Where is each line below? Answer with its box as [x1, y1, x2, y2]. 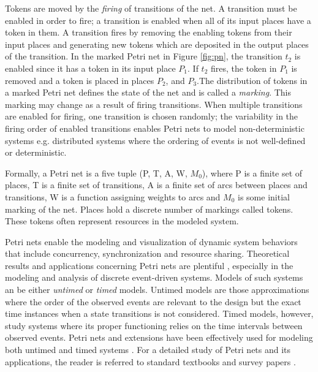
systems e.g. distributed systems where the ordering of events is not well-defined [5, 134, 306, 146]
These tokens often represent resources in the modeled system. [5, 214, 239, 227]
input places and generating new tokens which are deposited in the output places [5, 37, 309, 50]
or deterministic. [5, 146, 67, 159]
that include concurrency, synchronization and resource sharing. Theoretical [5, 247, 290, 260]
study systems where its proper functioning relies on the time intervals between [5, 319, 303, 332]
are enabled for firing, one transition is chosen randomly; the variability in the [5, 110, 298, 123]
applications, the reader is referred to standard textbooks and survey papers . [5, 355, 296, 368]
